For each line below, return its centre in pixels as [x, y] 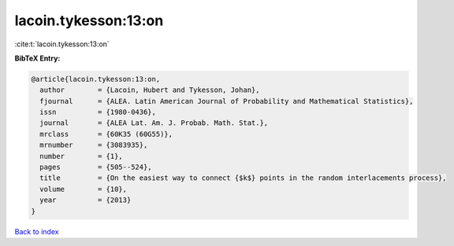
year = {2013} [86, 200]
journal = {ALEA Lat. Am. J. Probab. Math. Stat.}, [154, 123]
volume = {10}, [84, 189]
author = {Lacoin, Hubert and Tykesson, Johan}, [150, 90]
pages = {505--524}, [96, 167]
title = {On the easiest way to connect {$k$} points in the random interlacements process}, [243, 178]
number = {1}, [82, 156]
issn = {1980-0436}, [98, 112]
